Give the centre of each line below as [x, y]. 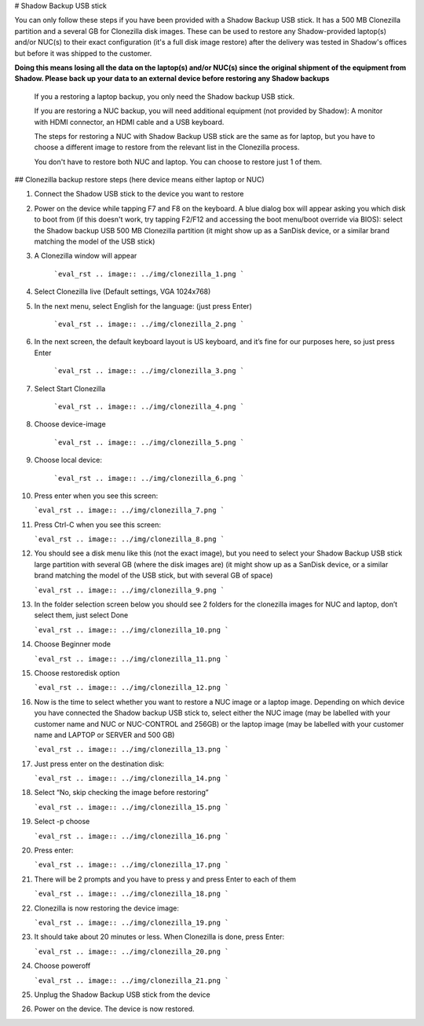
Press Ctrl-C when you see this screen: [97, 524]
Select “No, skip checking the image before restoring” [122, 793]
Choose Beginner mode [73, 644]
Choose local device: [68, 460]
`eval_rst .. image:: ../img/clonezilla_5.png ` [149, 442]
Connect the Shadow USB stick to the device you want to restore [139, 194]
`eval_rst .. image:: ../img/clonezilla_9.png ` [130, 590]
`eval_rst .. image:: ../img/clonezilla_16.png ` [132, 836]
